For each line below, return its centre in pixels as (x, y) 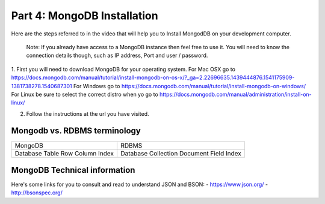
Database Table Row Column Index (64, 153)
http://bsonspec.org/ (37, 193)
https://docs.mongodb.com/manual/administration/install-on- (236, 94)
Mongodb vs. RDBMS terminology (76, 131)
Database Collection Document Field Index (181, 153)
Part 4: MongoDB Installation (85, 16)
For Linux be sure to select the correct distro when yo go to (85, 94)
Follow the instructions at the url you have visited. (88, 113)
